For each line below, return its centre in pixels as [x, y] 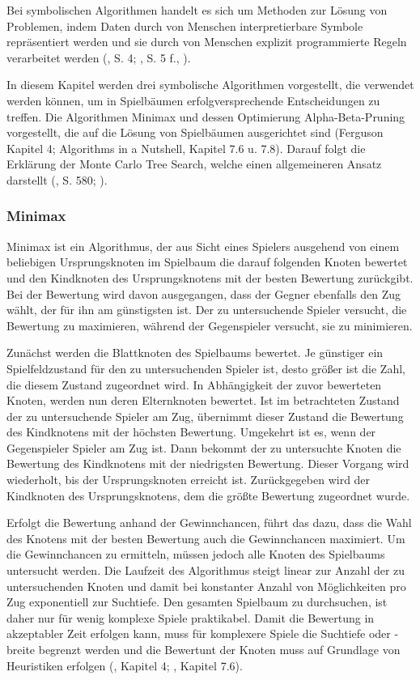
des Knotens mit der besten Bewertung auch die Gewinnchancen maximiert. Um [206, 538]
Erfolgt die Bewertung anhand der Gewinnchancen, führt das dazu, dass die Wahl [209, 523]
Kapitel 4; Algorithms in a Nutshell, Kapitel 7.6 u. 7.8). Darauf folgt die [186, 148]
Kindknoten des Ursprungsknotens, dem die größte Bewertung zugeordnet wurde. [208, 495]
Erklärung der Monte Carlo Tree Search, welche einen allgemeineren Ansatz [194, 164]
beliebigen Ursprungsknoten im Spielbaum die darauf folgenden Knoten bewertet [207, 262]
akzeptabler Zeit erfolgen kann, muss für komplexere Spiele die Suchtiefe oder [199, 633]
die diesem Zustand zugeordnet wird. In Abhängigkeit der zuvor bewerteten [194, 384]
